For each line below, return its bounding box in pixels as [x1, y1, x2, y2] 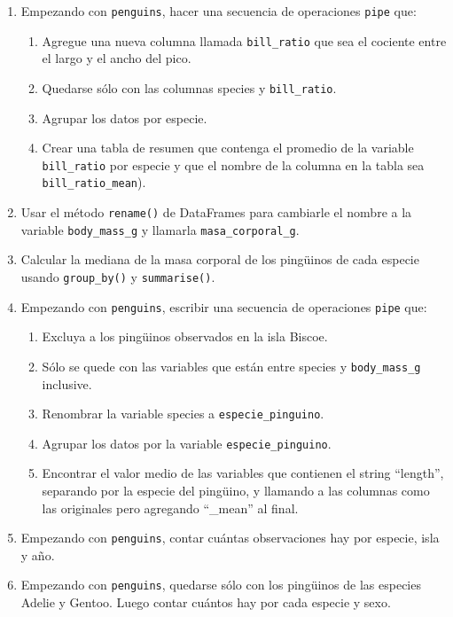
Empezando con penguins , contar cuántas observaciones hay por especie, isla [20, 528, 440, 547]
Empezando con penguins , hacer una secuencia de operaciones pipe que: [20, 2, 417, 20]
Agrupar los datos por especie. [42, 108, 207, 127]
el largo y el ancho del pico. [42, 49, 191, 67]
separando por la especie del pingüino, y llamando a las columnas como [42, 481, 430, 500]
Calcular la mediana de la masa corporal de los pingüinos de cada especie [20, 250, 419, 269]
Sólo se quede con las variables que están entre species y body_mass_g [42, 356, 421, 375]
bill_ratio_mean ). [42, 173, 146, 191]
